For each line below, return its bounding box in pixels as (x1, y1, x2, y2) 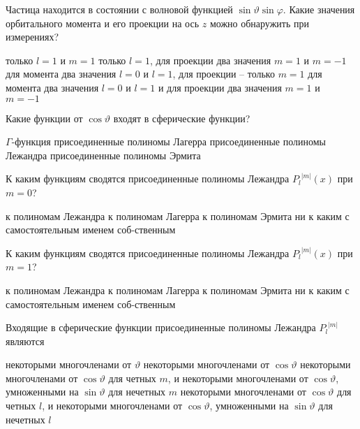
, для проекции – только (172, 66, 275, 81)
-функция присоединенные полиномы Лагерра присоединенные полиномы (11, 134, 326, 149)
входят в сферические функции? (113, 110, 250, 125)
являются (6, 333, 45, 348)
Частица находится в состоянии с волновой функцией (6, 2, 233, 16)
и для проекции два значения (158, 80, 282, 94)
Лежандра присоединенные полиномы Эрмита (6, 147, 201, 162)
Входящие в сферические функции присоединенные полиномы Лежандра (6, 320, 316, 335)
